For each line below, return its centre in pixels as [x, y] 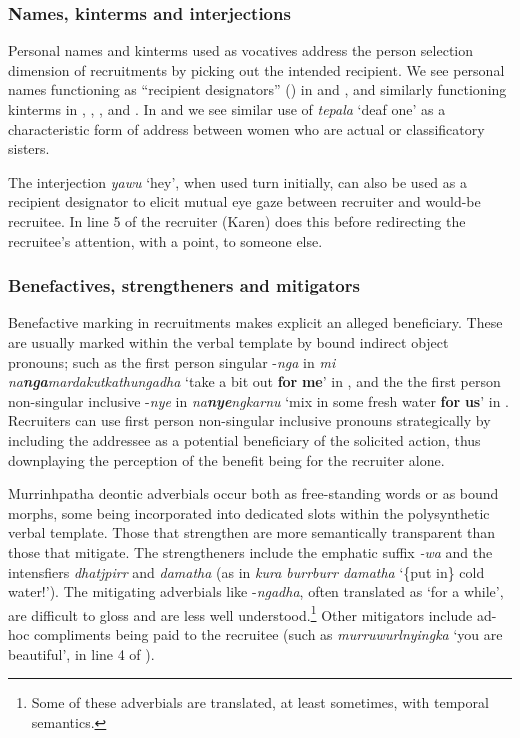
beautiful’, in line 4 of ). [81, 653]
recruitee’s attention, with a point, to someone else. [165, 240]
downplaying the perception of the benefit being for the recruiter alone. [226, 459]
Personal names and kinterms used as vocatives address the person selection [241, 50]
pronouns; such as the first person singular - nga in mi [172, 361]
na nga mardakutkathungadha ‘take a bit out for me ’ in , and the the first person [254, 381]
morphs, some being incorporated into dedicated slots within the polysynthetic [249, 512]
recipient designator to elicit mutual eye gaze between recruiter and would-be [244, 201]
